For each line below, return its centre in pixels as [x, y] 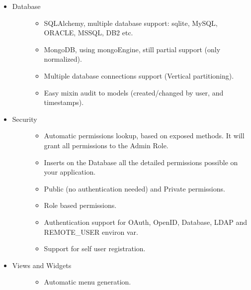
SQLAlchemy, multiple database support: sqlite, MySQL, [131, 23]
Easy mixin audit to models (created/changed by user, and [134, 92]
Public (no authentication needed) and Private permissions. [134, 188]
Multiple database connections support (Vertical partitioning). [139, 75]
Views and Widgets [42, 265]
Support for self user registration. [95, 248]
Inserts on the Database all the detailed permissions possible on [141, 162]
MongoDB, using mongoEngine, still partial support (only [132, 49]
